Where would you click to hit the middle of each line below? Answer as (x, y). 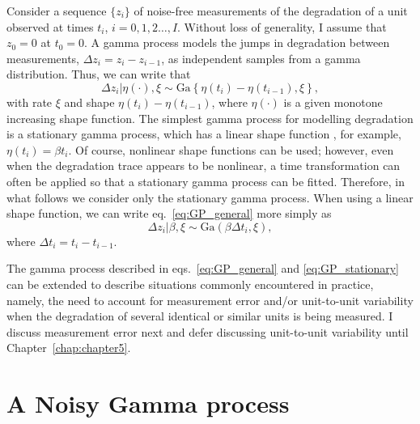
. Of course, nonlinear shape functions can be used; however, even (231, 149)
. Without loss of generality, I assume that (282, 26)
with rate (30, 102)
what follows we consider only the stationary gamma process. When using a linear (210, 197)
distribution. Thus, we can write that (99, 74)
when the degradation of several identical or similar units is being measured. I (200, 316)
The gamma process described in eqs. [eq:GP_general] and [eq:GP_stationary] (203, 268)
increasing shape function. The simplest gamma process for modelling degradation (210, 118)
